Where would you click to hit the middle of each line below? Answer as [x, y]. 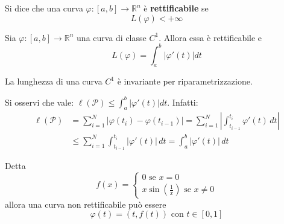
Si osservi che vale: [39, 102]
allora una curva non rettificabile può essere [86, 204]
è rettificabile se [176, 8]
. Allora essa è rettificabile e [210, 37]
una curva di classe [112, 37]
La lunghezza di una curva [54, 81]
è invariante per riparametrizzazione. [185, 81]
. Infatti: [183, 102]
